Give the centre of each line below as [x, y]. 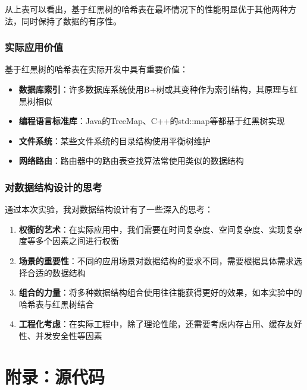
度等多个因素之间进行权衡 [69, 241]
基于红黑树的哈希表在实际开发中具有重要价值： [96, 69]
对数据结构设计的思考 [54, 187]
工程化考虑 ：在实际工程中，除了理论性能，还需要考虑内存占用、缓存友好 [160, 324]
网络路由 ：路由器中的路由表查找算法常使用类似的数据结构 [131, 161]
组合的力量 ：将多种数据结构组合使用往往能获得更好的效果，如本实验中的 [160, 292]
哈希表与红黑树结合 [56, 304]
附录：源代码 [55, 376]
